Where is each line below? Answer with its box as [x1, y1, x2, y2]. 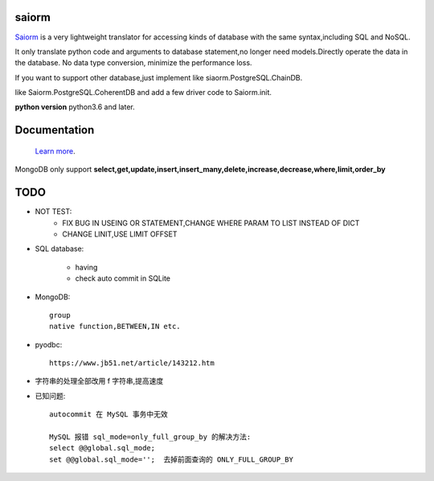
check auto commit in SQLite [75, 273, 170, 283]
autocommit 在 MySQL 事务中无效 [49, 410, 168, 419]
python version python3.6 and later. [14, 102, 136, 112]
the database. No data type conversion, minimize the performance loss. [14, 58, 252, 68]
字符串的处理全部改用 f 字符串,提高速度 [35, 376, 164, 386]
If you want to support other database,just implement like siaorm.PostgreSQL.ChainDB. [14, 72, 303, 82]
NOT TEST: [35, 207, 72, 216]
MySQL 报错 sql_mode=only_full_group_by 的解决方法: [49, 433, 252, 442]
